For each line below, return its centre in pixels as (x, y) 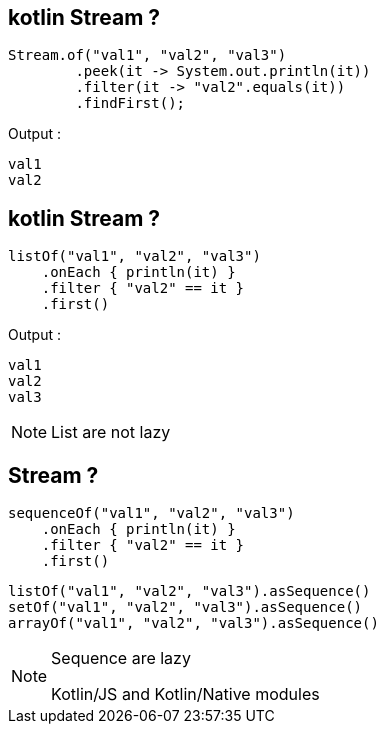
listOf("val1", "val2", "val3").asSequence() (189, 591)
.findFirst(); (130, 103)
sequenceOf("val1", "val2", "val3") (151, 513)
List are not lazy (111, 432)
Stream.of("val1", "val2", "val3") (147, 55)
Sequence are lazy (121, 658)
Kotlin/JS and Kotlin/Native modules (185, 694)
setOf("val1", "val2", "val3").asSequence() (185, 607)
